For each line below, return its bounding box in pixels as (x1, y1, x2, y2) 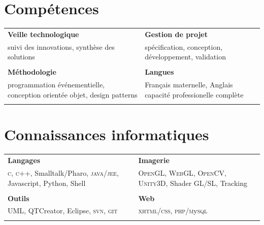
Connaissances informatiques (4, 124, 209, 145)
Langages (8, 155, 41, 166)
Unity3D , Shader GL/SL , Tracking (138, 177, 247, 188)
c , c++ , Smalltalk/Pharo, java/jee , (8, 167, 119, 178)
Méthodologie (8, 67, 56, 77)
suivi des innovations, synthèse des (8, 41, 115, 52)
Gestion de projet (145, 28, 208, 39)
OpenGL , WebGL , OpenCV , (138, 167, 226, 178)
